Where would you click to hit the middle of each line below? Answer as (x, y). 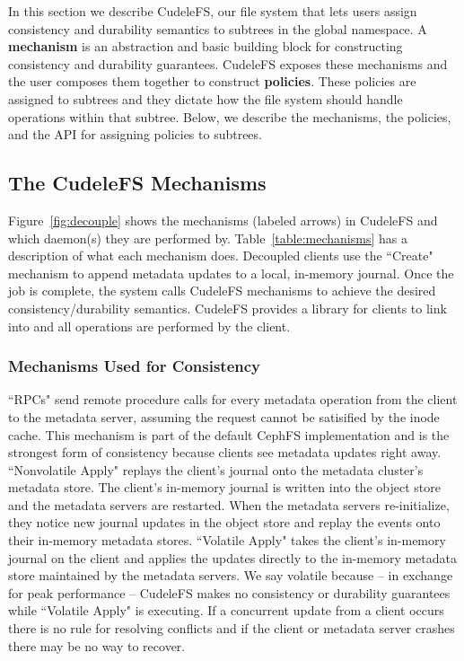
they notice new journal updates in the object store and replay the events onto (224, 522)
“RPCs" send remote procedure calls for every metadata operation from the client (233, 399)
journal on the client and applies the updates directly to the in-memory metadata (233, 557)
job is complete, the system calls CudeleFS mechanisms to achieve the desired (222, 291)
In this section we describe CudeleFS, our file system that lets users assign (213, 11)
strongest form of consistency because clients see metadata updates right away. (225, 452)
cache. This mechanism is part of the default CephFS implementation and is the (229, 434)
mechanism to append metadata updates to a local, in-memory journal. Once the (231, 273)
